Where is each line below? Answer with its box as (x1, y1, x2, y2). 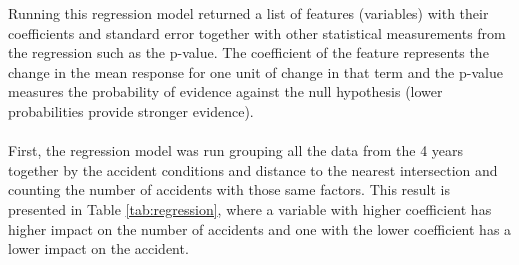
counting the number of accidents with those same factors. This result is (8, 179, 451, 200)
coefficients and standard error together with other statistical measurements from (8, 22, 506, 43)
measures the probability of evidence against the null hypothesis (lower (8, 81, 443, 102)
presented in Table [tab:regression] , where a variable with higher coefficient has (8, 198, 492, 219)
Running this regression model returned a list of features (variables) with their (8, 3, 489, 23)
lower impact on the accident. (8, 238, 189, 259)
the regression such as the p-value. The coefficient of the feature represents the (8, 42, 489, 63)
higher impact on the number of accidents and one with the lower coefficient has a (8, 218, 512, 239)
